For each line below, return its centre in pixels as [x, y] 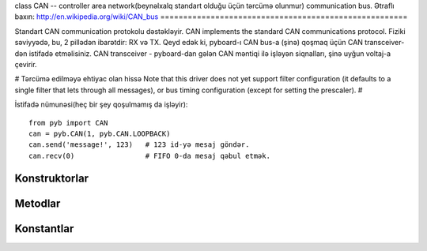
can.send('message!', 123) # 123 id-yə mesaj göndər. [139, 145]
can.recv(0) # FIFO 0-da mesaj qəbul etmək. [149, 155]
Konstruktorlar [52, 178]
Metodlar [38, 203]
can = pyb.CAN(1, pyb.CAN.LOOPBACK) [100, 133]
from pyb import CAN [68, 123]
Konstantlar [44, 229]
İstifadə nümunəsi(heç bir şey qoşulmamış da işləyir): [101, 105]
